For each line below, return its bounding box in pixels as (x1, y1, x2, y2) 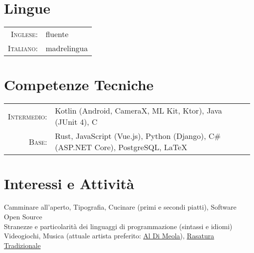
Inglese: (11, 28, 38, 40)
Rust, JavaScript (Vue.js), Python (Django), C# (55, 130, 221, 142)
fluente (45, 28, 69, 40)
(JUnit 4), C (55, 116, 98, 128)
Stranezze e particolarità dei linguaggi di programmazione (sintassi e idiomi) (4, 221, 233, 231)
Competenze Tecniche (4, 75, 154, 95)
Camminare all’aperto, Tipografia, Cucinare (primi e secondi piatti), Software (4, 202, 236, 212)
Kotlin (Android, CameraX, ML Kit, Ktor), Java (55, 105, 222, 117)
